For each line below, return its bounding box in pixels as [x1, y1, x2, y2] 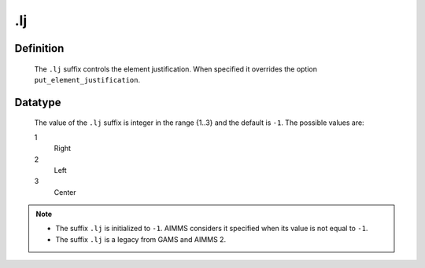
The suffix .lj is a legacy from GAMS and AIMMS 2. [55, 234, 227, 244]
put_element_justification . [34, 75, 141, 84]
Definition [14, 42, 65, 55]
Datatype [14, 95, 61, 109]
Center [54, 187, 76, 196]
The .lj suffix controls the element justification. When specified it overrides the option [34, 64, 318, 74]
